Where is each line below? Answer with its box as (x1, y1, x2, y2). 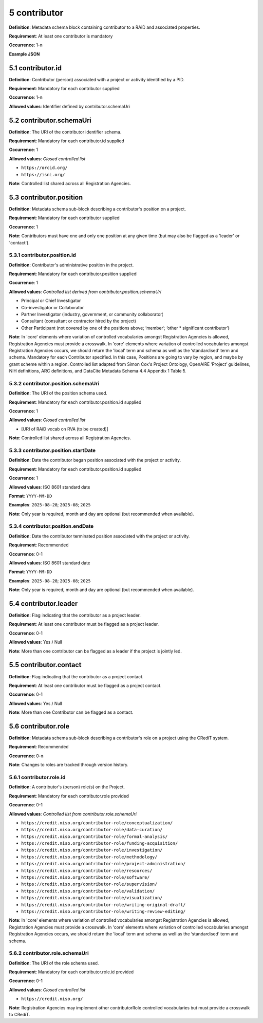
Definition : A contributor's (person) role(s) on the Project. (9, 784, 125, 790)
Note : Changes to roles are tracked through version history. (9, 762, 129, 768)
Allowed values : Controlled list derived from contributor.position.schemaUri (9, 289, 162, 295)
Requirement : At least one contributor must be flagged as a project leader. (9, 621, 159, 627)
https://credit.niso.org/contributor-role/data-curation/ (21, 827, 163, 833)
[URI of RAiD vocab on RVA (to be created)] (21, 426, 109, 432)
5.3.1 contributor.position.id (9, 252, 76, 259)
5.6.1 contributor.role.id (9, 774, 66, 781)
